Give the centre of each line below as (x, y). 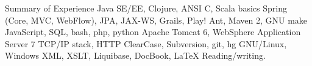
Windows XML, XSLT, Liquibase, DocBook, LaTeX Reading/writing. (135, 55)
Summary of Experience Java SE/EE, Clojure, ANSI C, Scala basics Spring (146, 8)
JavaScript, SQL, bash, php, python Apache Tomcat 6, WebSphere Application (153, 32)
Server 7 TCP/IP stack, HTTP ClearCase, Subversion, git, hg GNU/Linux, (146, 43)
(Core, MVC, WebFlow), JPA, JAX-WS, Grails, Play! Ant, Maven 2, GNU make (156, 20)
